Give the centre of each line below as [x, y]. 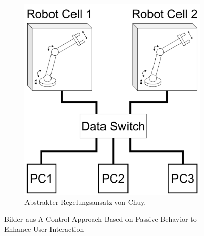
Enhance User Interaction [44, 229]
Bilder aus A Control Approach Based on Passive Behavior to [100, 219]
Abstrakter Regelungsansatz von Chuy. [85, 202]
